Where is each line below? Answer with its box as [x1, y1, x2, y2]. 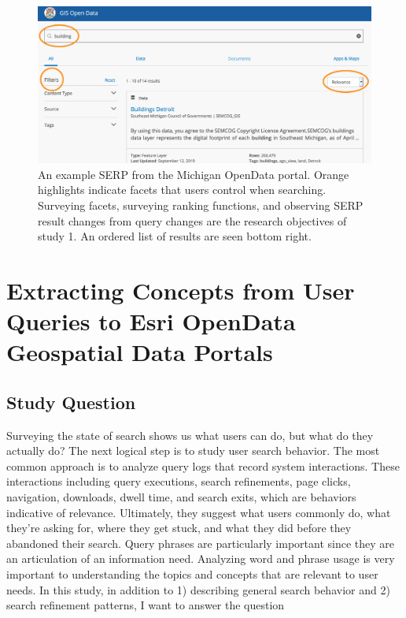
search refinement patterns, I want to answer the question [6, 597, 285, 613]
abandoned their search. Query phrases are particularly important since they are [6, 534, 395, 551]
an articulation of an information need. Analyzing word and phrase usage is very [6, 550, 395, 567]
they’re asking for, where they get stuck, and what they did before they [6, 519, 352, 536]
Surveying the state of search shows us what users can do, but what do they [6, 426, 374, 443]
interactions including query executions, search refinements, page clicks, [6, 473, 351, 490]
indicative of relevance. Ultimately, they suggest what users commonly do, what [6, 504, 391, 520]
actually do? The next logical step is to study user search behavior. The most [6, 442, 380, 459]
